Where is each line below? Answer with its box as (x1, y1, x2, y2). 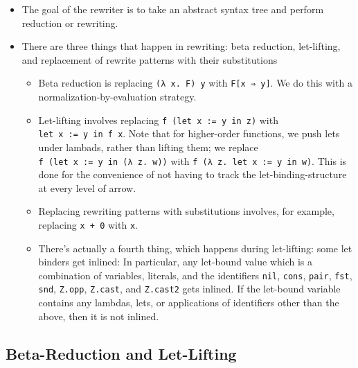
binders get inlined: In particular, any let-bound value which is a (38, 254, 313, 269)
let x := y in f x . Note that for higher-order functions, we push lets (38, 126, 340, 141)
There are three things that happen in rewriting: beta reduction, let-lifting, (21, 39, 341, 53)
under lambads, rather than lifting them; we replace (38, 139, 258, 154)
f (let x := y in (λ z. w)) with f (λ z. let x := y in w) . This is (38, 153, 347, 168)
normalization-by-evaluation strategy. (38, 89, 197, 104)
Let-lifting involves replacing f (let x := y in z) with (38, 112, 278, 127)
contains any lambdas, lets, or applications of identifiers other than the (38, 295, 339, 310)
